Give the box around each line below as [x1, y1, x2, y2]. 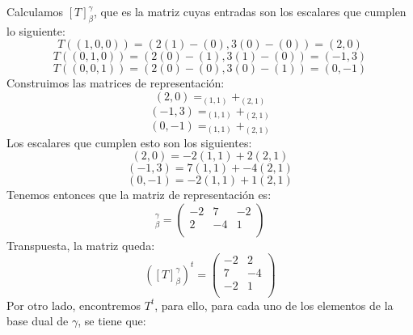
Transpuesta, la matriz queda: [6, 236, 155, 253]
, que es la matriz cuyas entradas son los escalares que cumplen [93, 3, 407, 19]
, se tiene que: [78, 312, 146, 329]
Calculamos [6, 3, 64, 19]
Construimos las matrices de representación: [6, 74, 225, 91]
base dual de [6, 312, 69, 329]
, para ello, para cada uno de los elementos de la [154, 296, 394, 313]
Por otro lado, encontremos [6, 296, 141, 313]
